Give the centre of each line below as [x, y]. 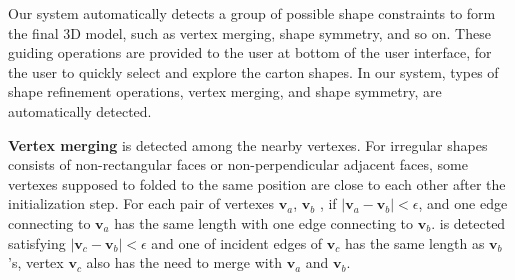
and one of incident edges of [237, 242]
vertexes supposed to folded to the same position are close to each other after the [257, 183]
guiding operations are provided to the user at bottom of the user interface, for [250, 52]
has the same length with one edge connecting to [264, 222]
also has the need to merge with [184, 262]
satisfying [37, 242]
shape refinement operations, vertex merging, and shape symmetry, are [225, 91]
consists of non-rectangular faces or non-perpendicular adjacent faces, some [238, 164]
